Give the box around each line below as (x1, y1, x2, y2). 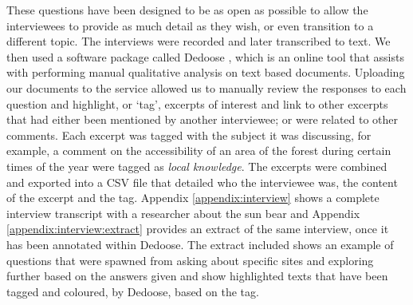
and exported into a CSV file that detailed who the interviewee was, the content (6, 173, 398, 190)
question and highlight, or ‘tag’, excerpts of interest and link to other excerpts (6, 95, 388, 112)
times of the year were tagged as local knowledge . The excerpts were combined (6, 157, 387, 174)
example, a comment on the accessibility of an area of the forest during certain (6, 142, 391, 159)
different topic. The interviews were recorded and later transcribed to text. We (6, 33, 391, 50)
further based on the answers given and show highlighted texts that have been (6, 267, 388, 284)
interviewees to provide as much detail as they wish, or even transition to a (6, 17, 374, 34)
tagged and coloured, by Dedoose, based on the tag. (6, 283, 259, 299)
